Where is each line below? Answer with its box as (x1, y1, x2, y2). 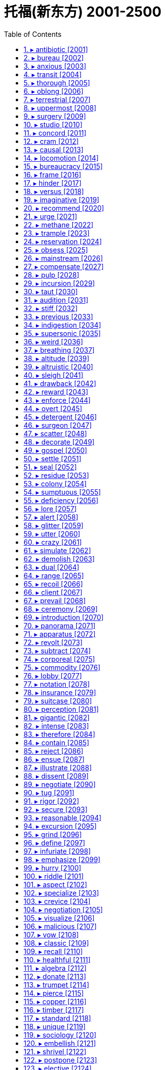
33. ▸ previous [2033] (24, 312, 93, 321)
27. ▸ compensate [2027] (24, 262, 104, 271)
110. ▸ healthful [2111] (24, 955, 91, 964)
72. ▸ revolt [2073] (24, 638, 83, 647)
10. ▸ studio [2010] (24, 120, 82, 129)
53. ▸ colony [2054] (24, 479, 87, 488)
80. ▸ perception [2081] (24, 704, 99, 713)
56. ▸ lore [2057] (24, 504, 77, 513)
